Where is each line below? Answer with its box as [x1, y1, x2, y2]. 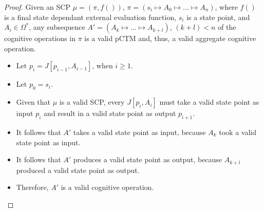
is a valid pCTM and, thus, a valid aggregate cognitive [84, 33, 256, 44]
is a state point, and [186, 11, 250, 22]
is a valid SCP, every [59, 97, 125, 107]
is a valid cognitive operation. [61, 182, 154, 192]
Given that [16, 97, 51, 107]
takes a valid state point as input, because [73, 126, 206, 137]
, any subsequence [29, 22, 85, 32]
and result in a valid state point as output [44, 108, 176, 119]
